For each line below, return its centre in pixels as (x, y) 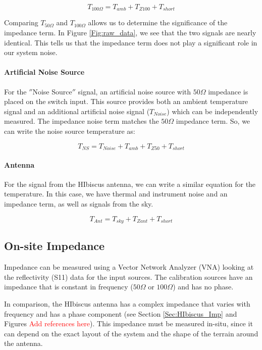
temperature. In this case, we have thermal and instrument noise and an (116, 194)
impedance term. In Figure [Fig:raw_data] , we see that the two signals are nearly (130, 33)
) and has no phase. (203, 287)
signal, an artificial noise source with (135, 91)
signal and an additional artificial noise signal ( (77, 111)
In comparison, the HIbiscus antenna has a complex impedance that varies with (127, 304)
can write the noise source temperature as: (70, 131)
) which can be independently (213, 111)
